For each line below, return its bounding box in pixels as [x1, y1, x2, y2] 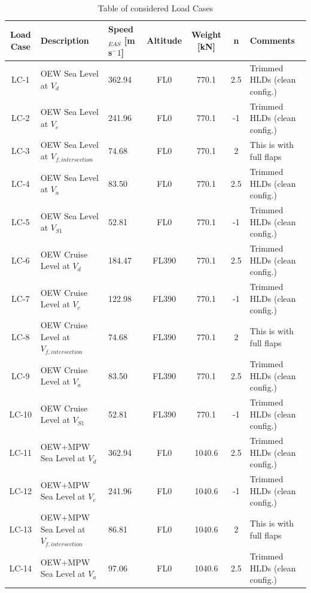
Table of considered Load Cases [97, 2, 214, 14]
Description [40, 34, 89, 47]
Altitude [147, 34, 182, 47]
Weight [191, 28, 222, 41]
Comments [249, 34, 295, 47]
